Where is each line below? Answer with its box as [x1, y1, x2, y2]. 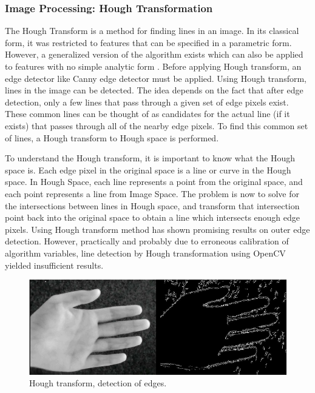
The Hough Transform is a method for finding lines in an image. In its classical [5, 24, 299, 37]
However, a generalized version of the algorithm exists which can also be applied [5, 48, 303, 61]
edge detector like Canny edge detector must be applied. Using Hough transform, [5, 72, 307, 84]
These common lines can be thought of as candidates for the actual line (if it [5, 107, 290, 120]
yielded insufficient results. [5, 258, 104, 271]
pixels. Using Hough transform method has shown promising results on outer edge [5, 223, 310, 235]
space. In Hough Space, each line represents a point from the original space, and [5, 175, 303, 188]
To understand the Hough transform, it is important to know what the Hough [5, 152, 295, 164]
